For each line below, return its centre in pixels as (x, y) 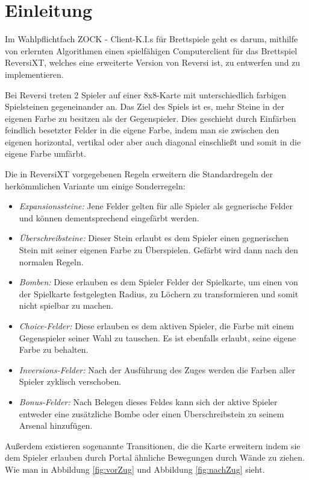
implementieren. (34, 74)
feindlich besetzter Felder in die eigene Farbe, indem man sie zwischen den (142, 130)
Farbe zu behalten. (54, 349)
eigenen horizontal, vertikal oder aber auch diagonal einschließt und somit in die (153, 141)
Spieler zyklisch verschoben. (70, 381)
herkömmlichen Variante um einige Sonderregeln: (95, 185)
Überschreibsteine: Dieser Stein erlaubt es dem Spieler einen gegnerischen (154, 238)
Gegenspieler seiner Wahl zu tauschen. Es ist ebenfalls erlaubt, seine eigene (158, 337)
